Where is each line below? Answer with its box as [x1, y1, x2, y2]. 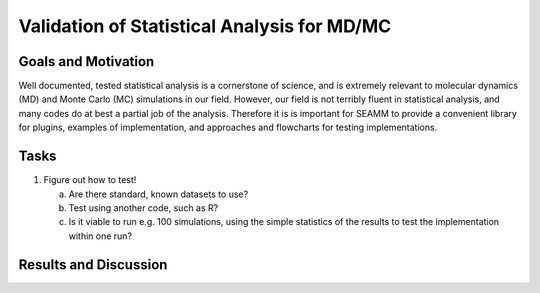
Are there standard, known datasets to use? [68, 188, 249, 200]
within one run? [68, 230, 133, 242]
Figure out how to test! [43, 174, 137, 186]
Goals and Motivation [18, 53, 155, 70]
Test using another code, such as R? [68, 201, 219, 214]
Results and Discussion [18, 256, 168, 273]
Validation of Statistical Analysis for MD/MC [18, 15, 392, 37]
